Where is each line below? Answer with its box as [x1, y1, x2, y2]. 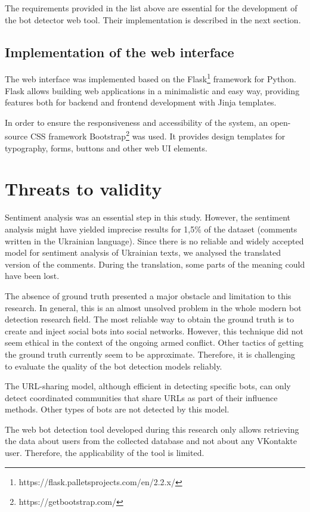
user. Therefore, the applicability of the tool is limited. [5, 446, 204, 459]
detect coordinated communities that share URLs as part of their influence [5, 391, 278, 404]
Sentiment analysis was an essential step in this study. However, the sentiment [5, 211, 291, 224]
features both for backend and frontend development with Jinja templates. [5, 96, 277, 108]
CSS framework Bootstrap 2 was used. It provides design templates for [30, 128, 286, 142]
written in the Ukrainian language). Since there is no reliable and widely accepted [5, 234, 304, 247]
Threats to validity [5, 176, 162, 201]
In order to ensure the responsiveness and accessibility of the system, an [5, 116, 268, 128]
